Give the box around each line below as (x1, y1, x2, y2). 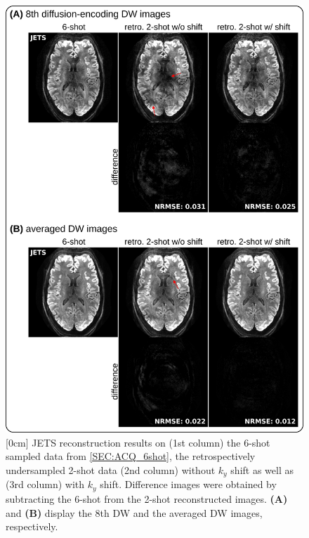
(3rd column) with (6, 477, 85, 492)
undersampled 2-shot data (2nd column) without (6, 463, 216, 478)
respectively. (6, 519, 58, 534)
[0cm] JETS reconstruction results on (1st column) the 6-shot (6, 435, 270, 449)
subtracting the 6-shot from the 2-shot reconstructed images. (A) (6, 491, 288, 506)
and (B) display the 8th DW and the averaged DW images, (6, 505, 263, 520)
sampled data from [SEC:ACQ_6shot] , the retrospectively (6, 449, 256, 463)
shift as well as (230, 463, 294, 478)
